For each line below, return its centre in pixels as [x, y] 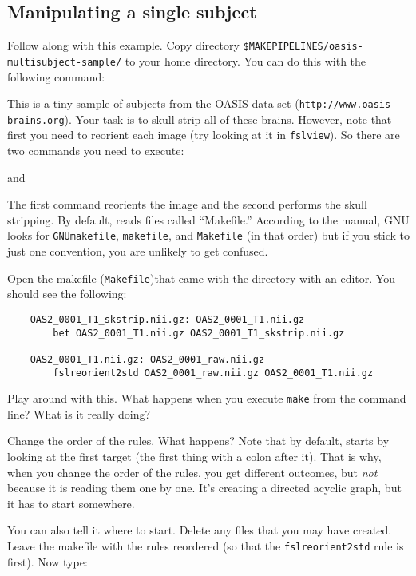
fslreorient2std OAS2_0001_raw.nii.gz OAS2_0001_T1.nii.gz [213, 373]
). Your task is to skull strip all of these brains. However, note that [228, 119]
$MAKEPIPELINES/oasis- [303, 47]
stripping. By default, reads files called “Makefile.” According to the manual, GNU [208, 219]
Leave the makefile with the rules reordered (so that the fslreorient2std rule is [206, 546]
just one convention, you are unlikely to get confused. [138, 251]
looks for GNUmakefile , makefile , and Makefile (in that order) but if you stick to [208, 235]
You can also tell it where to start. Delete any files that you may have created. [200, 530]
